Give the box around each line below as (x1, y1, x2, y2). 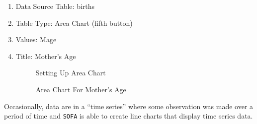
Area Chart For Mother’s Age (35, 84, 126, 94)
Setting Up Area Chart (35, 67, 106, 78)
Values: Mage (15, 34, 57, 45)
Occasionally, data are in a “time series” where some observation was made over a (4, 101, 254, 111)
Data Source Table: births (15, 1, 95, 11)
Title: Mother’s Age (15, 51, 76, 61)
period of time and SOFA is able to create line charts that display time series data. (4, 111, 253, 121)
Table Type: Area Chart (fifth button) (15, 17, 133, 28)
